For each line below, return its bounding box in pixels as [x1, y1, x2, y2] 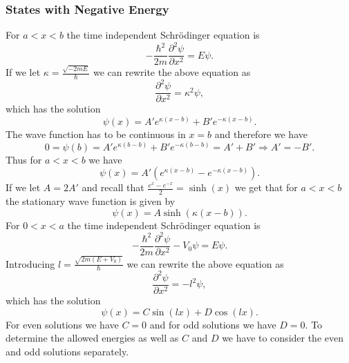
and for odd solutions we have [149, 317, 276, 331]
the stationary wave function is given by [6, 194, 176, 208]
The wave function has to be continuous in [6, 127, 186, 141]
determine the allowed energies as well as [6, 331, 179, 345]
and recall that [82, 180, 144, 195]
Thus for [6, 152, 42, 166]
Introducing [6, 256, 55, 271]
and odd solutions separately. [6, 344, 129, 358]
